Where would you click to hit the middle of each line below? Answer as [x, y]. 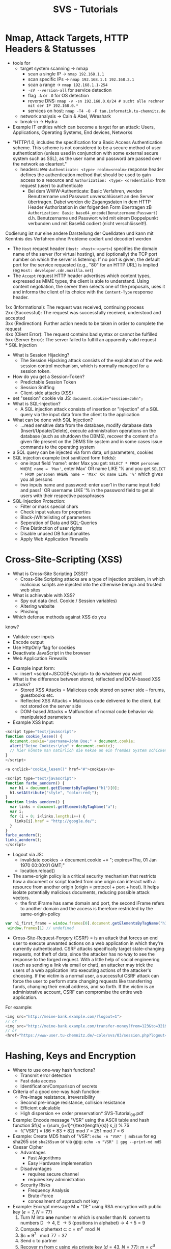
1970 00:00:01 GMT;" [42, 865]
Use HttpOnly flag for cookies [44, 647]
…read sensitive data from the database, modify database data [86, 425]
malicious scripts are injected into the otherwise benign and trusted [91, 584]
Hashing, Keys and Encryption [71, 1056]
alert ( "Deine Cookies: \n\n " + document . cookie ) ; [62, 746]
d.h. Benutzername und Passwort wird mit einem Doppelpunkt [93, 218]
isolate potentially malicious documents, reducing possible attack [81, 892]
